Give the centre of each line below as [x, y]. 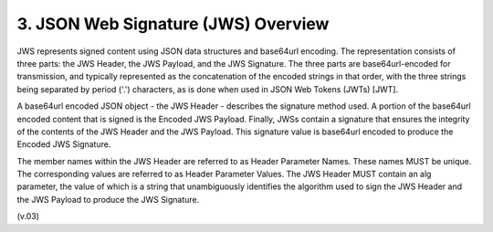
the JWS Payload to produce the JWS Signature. [108, 199]
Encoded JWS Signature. [64, 144]
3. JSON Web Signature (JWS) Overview [173, 24]
